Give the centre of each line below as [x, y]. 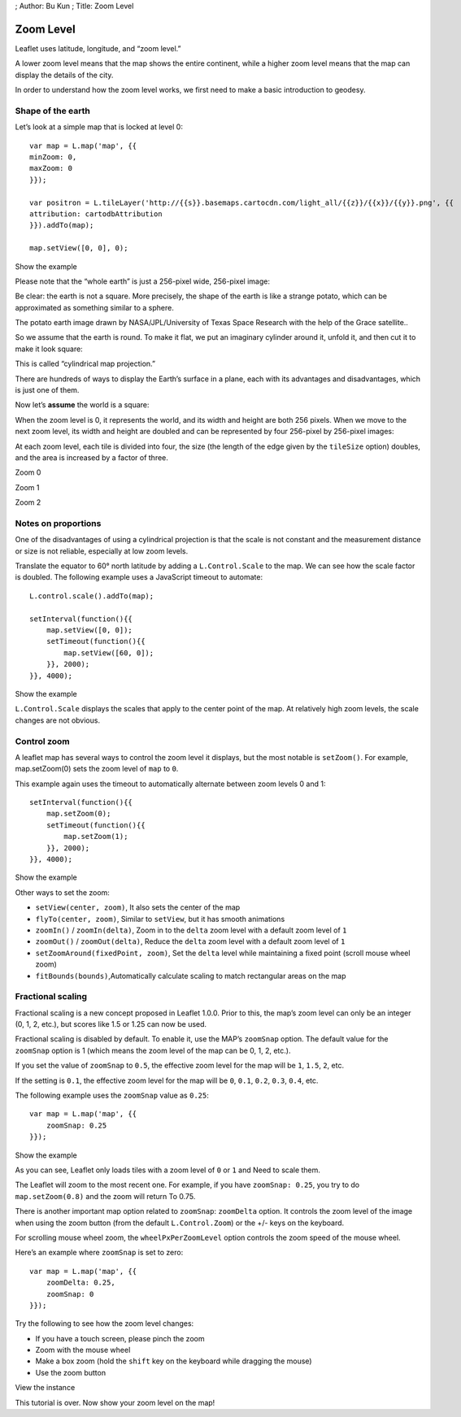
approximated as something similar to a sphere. [94, 307]
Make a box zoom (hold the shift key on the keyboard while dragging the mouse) [174, 1361]
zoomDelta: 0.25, [80, 1283]
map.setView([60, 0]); [109, 653]
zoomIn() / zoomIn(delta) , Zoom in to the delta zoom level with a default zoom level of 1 [191, 930]
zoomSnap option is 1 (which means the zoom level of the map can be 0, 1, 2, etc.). [153, 1050]
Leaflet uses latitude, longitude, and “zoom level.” [98, 48]
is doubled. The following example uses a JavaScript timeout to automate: [139, 577]
